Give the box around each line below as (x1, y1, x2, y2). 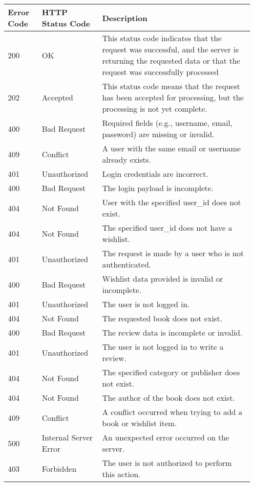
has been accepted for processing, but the (102, 92, 244, 103)
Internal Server (42, 432, 93, 443)
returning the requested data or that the (102, 55, 240, 66)
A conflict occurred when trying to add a (102, 406, 243, 417)
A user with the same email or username (102, 143, 241, 154)
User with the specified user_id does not (102, 196, 241, 208)
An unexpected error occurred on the (102, 432, 229, 443)
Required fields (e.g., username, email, (102, 117, 233, 128)
